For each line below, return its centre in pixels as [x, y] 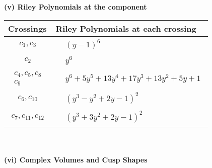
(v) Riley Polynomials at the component [76, 7]
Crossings [27, 28]
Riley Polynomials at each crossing [126, 28]
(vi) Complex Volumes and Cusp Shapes [76, 159]
